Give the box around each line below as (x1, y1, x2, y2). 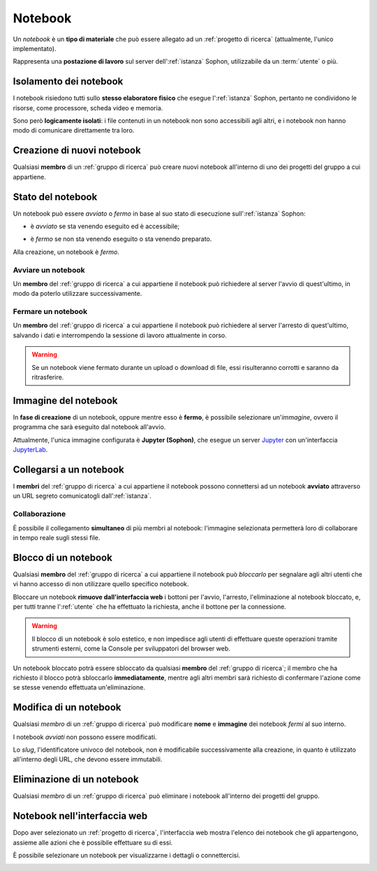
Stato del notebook (13, 191, 98, 202)
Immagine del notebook (13, 394, 118, 406)
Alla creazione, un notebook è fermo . (13, 248, 120, 256)
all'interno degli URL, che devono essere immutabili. (13, 755, 163, 764)
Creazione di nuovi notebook (13, 144, 141, 156)
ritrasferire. (31, 373, 64, 382)
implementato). (13, 44, 57, 52)
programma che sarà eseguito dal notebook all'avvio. (13, 423, 166, 431)
